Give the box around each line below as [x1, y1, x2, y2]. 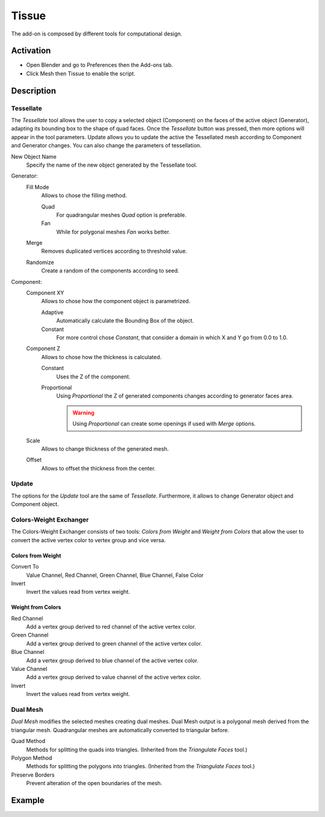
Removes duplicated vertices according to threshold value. [41, 247, 187, 255]
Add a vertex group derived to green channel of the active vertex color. [26, 640, 203, 647]
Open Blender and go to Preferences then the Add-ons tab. [26, 61, 173, 69]
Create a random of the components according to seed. [41, 267, 180, 274]
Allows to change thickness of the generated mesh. [41, 445, 169, 452]
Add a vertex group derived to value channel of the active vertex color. [26, 674, 202, 681]
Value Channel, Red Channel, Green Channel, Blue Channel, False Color [26, 572, 204, 579]
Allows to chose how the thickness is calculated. [41, 353, 162, 360]
